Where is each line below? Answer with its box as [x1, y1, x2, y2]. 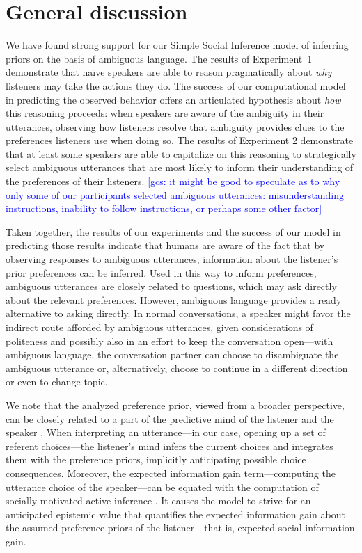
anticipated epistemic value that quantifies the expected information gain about [6, 506, 345, 521]
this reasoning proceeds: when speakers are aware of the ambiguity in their [6, 106, 324, 120]
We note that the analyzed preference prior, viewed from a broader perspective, [6, 397, 345, 412]
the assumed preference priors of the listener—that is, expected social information [6, 520, 355, 535]
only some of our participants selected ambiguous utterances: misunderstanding [6, 187, 345, 202]
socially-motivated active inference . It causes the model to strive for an [6, 493, 311, 508]
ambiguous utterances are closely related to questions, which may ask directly [6, 279, 337, 294]
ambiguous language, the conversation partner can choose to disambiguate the [6, 347, 339, 362]
